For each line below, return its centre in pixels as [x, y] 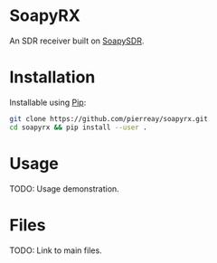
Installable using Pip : [48, 102]
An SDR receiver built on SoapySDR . [77, 41]
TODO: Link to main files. [56, 250]
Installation [52, 77]
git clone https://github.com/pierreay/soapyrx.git [108, 118]
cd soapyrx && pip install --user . [78, 127]
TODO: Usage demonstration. [64, 188]
